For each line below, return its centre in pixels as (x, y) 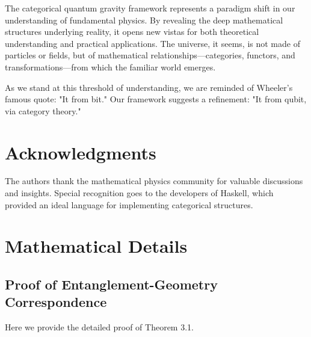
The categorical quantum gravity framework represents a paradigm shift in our (150, 8)
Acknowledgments (81, 152)
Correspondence (56, 302)
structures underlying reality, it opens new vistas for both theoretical (132, 32)
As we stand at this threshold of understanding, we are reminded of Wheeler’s (149, 87)
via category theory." (43, 110)
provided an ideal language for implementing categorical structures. (129, 204)
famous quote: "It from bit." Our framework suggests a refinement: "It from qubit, (156, 99)
